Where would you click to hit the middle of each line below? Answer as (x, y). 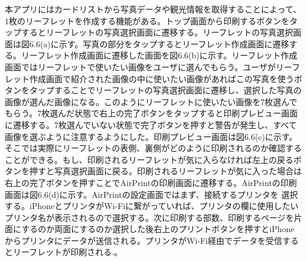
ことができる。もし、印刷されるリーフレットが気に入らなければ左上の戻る (149, 159)
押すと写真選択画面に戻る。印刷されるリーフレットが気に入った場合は (166, 171)
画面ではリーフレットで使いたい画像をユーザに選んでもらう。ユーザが (141, 66)
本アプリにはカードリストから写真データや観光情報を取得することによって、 (153, 9)
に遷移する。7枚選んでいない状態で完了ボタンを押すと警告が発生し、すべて (151, 124)
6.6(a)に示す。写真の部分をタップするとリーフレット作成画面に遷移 (159, 43)
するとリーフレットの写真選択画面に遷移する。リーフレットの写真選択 (157, 32)
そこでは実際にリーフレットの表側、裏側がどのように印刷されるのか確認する (153, 148)
